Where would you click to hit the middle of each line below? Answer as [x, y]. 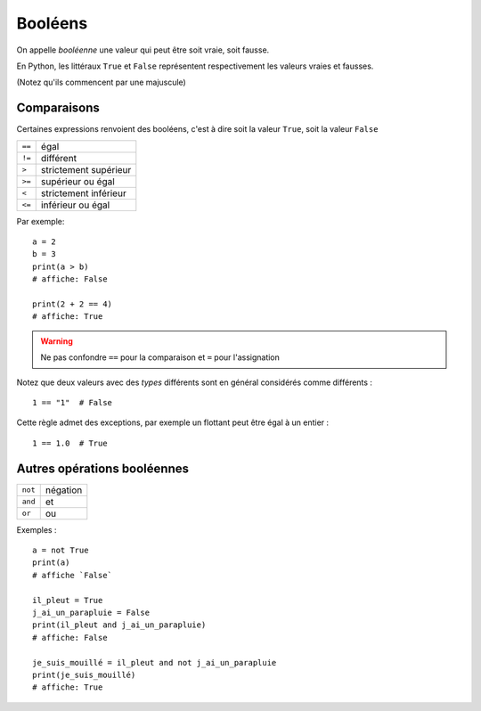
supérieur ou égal [77, 181]
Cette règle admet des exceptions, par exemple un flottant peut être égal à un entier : [173, 422]
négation [64, 490]
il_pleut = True [68, 600]
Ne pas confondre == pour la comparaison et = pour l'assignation [160, 357]
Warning [57, 341]
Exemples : [37, 529]
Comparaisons [58, 108]
